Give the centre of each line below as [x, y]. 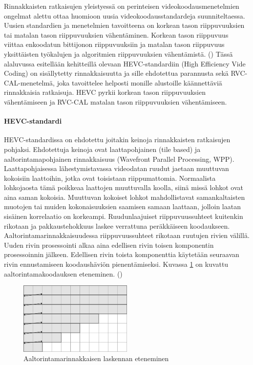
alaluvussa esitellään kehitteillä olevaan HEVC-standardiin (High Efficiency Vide [125, 63]
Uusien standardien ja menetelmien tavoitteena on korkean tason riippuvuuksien [124, 25]
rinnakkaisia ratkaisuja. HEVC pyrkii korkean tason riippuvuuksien [105, 92]
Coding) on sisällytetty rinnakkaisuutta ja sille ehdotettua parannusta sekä [116, 73]
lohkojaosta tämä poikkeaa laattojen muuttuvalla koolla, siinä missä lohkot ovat [124, 187]
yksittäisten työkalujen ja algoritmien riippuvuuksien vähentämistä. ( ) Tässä [118, 54]
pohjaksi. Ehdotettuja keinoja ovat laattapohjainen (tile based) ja [102, 149]
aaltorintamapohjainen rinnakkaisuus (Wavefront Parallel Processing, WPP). [119, 159]
